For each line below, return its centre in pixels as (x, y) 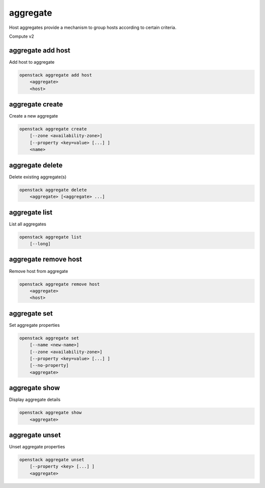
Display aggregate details (35, 400)
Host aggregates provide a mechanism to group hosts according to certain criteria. (93, 27)
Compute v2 (22, 36)
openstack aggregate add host (56, 75)
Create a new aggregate (34, 116)
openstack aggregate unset (52, 460)
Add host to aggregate (32, 62)
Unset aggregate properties (37, 447)
